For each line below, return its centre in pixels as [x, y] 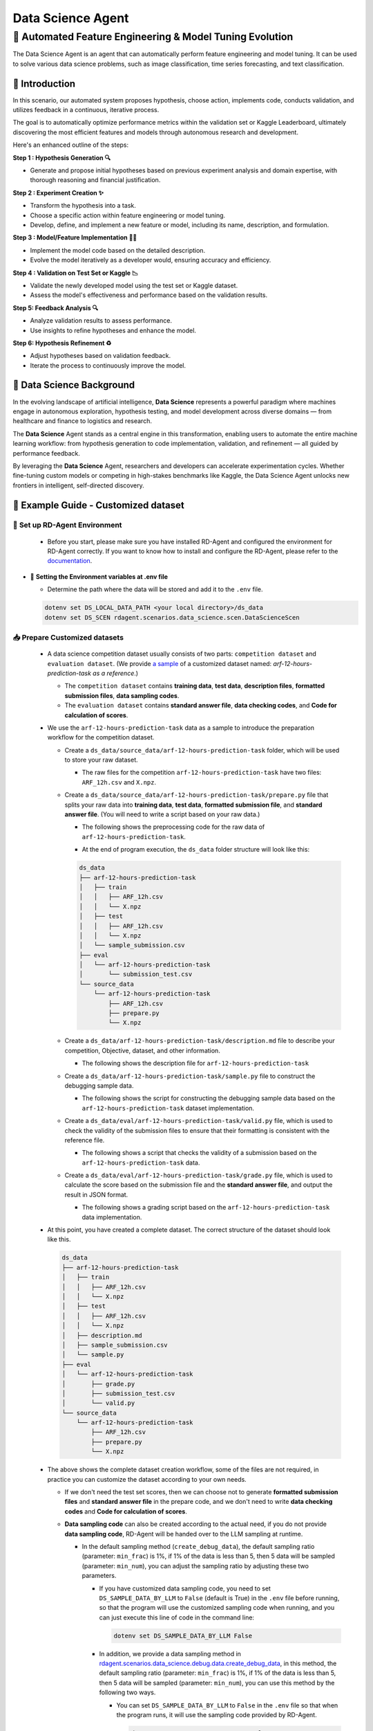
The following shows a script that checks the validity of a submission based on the [199, 1153]
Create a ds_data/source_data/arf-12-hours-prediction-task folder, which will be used [202, 750]
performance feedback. [47, 453]
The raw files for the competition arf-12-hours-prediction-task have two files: [202, 773]
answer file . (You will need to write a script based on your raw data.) [162, 814]
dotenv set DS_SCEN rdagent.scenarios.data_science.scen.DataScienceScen [172, 617]
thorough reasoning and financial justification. [95, 180]
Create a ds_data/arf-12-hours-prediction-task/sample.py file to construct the [190, 1076]
